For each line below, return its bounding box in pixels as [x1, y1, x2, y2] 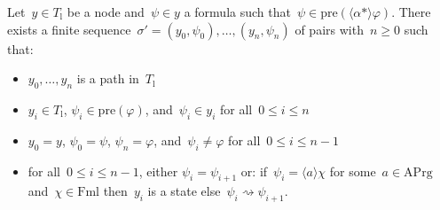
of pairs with [295, 19, 364, 38]
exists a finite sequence [7, 19, 131, 38]
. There [391, 3, 431, 20]
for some [329, 161, 376, 180]
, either [138, 161, 178, 180]
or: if [240, 161, 268, 180]
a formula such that [184, 3, 291, 20]
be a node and [67, 3, 145, 20]
